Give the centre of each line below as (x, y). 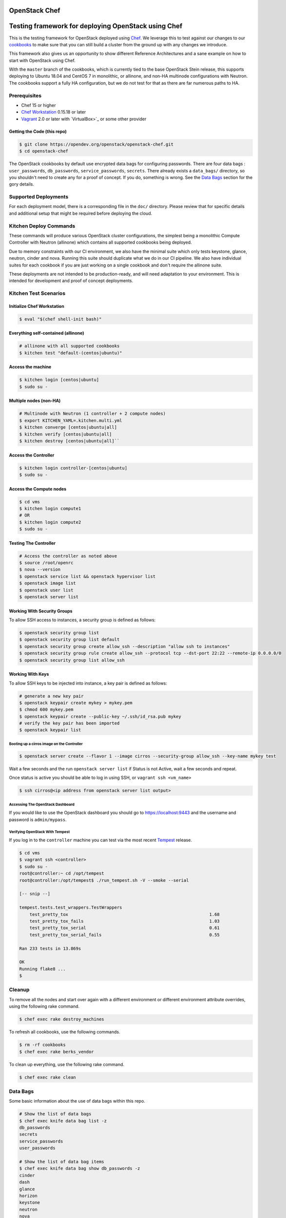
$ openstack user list (46, 590)
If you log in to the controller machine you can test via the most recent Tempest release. (101, 840)
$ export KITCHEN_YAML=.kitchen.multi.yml (71, 420)
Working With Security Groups (41, 611)
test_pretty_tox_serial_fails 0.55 (125, 935)
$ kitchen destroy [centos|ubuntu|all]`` (69, 441)
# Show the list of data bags (55, 1114)
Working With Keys (29, 674)
